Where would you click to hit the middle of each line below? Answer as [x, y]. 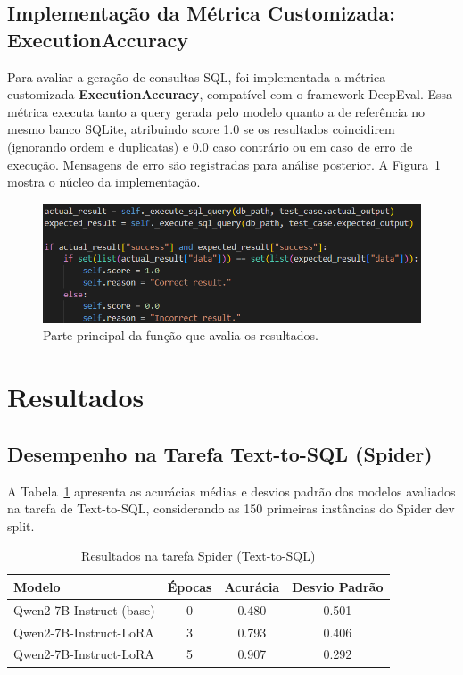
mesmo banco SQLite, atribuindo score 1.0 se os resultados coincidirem [201, 129]
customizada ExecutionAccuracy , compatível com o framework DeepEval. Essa [230, 94]
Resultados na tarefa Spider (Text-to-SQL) [198, 556]
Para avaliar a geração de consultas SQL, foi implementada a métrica [197, 76]
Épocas [190, 586]
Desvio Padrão [338, 586]
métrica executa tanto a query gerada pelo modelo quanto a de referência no [216, 111]
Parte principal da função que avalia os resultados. [181, 335]
